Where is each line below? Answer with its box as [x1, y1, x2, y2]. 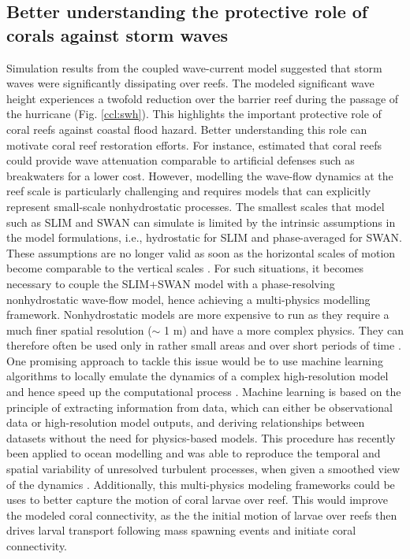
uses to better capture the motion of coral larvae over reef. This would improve [6, 491, 388, 508]
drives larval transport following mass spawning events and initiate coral [6, 522, 356, 539]
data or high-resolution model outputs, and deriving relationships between [6, 414, 365, 431]
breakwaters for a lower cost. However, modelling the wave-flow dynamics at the [6, 167, 393, 183]
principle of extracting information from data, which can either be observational [6, 398, 393, 415]
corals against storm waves [6, 22, 229, 46]
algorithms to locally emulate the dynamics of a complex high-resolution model [6, 368, 389, 384]
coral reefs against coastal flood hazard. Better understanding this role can [6, 120, 367, 137]
